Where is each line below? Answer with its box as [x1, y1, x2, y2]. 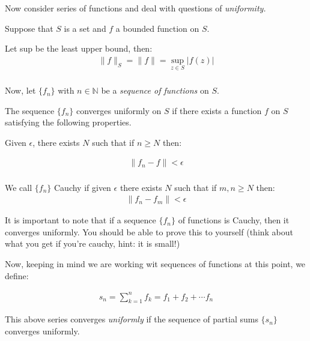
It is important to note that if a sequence [5, 214, 156, 226]
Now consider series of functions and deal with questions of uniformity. [5, 2, 266, 14]
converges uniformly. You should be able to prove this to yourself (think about [5, 225, 294, 238]
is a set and [64, 22, 106, 34]
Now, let [5, 84, 36, 97]
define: [5, 269, 29, 282]
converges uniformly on [76, 104, 162, 116]
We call [5, 181, 32, 193]
